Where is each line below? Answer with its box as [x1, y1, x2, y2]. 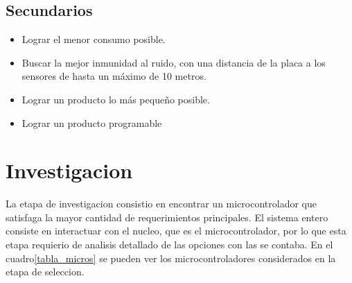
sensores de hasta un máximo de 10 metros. [21, 69, 206, 83]
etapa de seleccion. [6, 264, 85, 279]
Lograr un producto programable [21, 115, 162, 130]
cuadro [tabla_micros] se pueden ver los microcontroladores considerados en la [6, 250, 336, 265]
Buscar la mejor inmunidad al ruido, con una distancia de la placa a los [21, 55, 326, 69]
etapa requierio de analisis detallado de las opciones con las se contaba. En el [6, 237, 333, 252]
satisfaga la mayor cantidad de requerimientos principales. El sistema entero [6, 209, 328, 224]
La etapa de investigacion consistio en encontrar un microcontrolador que [6, 196, 317, 211]
